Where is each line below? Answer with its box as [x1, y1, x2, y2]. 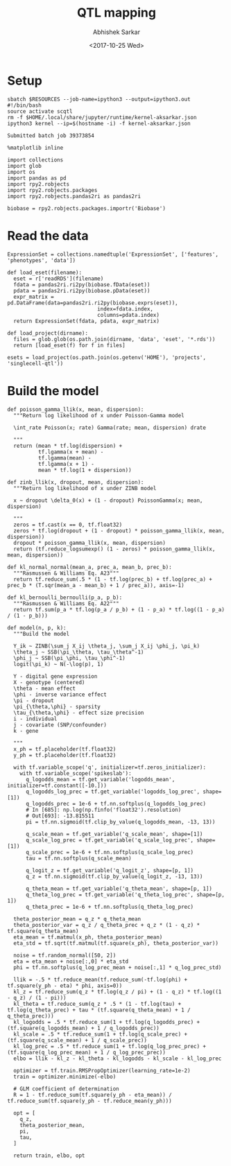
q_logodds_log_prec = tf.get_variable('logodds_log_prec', [25, 788, 200, 795]
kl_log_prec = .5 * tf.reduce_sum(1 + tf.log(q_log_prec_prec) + [13, 1043, 207, 1050]
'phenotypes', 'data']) [7, 256, 76, 264]
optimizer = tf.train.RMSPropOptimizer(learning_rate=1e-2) [13, 1067, 191, 1074]
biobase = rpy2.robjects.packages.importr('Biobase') [7, 205, 166, 212]
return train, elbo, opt [13, 1152, 85, 1159]
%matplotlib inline [7, 144, 64, 151]
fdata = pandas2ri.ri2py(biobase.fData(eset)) [13, 281, 151, 288]
